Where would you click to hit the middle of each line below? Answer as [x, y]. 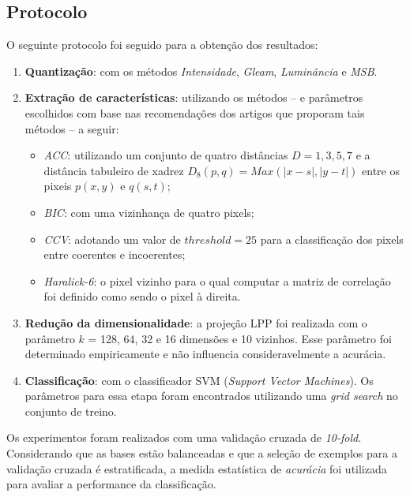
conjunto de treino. [71, 411]
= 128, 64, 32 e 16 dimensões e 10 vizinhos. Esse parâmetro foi [240, 338]
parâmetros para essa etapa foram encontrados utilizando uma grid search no [211, 396]
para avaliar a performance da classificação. [111, 484]
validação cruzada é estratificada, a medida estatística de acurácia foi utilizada [197, 468]
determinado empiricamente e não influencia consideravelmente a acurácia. [205, 354]
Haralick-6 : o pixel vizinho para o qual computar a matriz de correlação [217, 280]
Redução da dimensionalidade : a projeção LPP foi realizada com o [196, 322]
